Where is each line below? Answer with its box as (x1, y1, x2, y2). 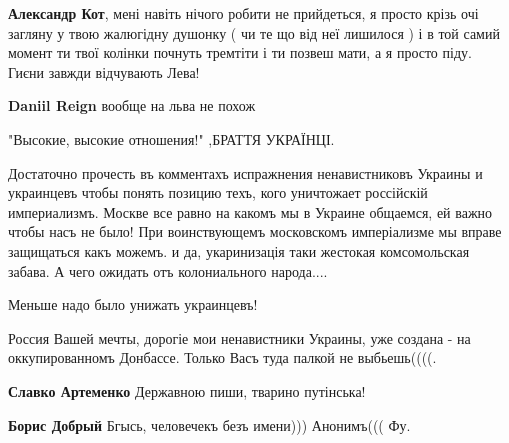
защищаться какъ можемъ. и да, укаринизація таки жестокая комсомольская (8, 240, 470, 261)
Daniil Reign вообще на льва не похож (8, 95, 256, 116)
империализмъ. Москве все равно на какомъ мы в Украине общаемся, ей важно (8, 201, 493, 222)
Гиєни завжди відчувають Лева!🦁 (8, 61, 204, 82)
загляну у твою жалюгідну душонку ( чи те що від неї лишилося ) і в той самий (8, 22, 500, 43)
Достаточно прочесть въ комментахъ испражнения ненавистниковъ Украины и (8, 162, 483, 183)
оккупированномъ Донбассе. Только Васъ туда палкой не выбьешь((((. (8, 347, 437, 368)
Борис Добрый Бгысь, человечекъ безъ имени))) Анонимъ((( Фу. (8, 414, 411, 435)
